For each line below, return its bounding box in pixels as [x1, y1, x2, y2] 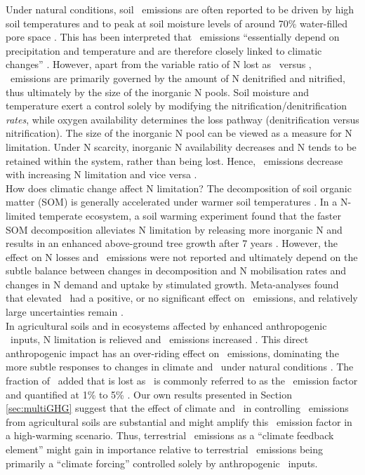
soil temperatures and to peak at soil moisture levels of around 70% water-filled [6, 15, 348, 30]
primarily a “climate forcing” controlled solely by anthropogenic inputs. [6, 455, 318, 470]
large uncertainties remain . [6, 305, 124, 319]
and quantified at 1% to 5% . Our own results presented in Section [6, 387, 292, 401]
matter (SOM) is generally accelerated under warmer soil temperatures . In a [6, 194, 338, 209]
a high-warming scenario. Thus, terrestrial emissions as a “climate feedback [6, 428, 334, 443]
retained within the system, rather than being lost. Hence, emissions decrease [6, 153, 343, 168]
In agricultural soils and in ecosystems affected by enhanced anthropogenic [6, 318, 327, 333]
